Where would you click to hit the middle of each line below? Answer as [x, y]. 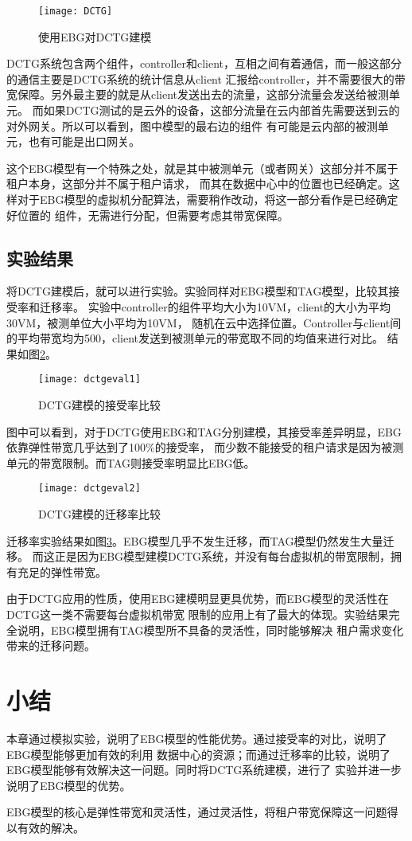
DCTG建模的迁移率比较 [99, 514]
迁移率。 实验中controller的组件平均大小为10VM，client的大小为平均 [215, 306]
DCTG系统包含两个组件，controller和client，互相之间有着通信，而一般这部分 [204, 63]
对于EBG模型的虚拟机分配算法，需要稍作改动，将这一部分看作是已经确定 [208, 199]
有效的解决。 [51, 827]
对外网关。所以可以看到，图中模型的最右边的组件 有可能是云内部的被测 [192, 125]
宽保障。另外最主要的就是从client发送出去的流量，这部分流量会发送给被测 [198, 94]
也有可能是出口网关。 [84, 141]
